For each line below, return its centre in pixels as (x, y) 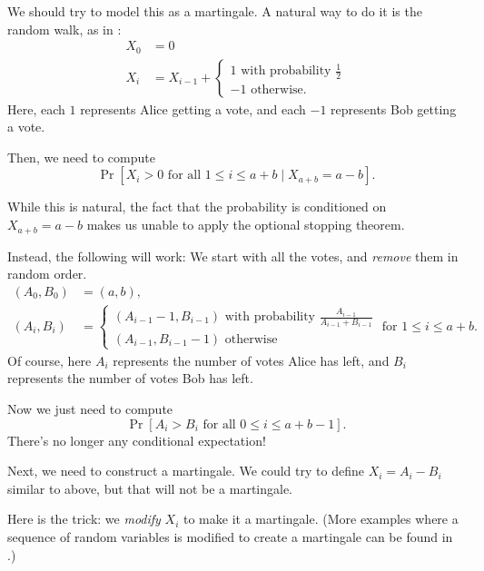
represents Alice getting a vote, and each (193, 108)
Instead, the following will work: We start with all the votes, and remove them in (233, 256)
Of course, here (49, 360)
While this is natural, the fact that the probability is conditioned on (197, 207)
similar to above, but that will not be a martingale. (150, 488)
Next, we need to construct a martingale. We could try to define (186, 471)
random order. (47, 274)
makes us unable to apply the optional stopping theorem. (246, 225)
